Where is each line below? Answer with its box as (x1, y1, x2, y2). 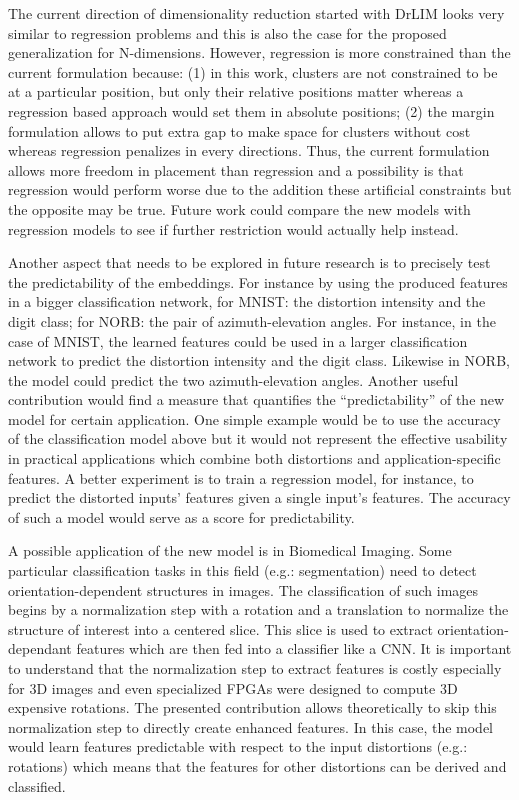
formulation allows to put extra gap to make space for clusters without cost (8, 120, 471, 141)
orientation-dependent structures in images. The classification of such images (8, 579, 479, 600)
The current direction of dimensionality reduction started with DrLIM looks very (8, 3, 505, 23)
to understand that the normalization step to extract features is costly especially (8, 658, 502, 678)
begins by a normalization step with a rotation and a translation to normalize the (8, 599, 509, 620)
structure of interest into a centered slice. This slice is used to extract (8, 618, 433, 639)
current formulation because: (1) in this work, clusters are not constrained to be (8, 61, 498, 82)
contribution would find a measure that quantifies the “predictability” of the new (8, 389, 505, 410)
